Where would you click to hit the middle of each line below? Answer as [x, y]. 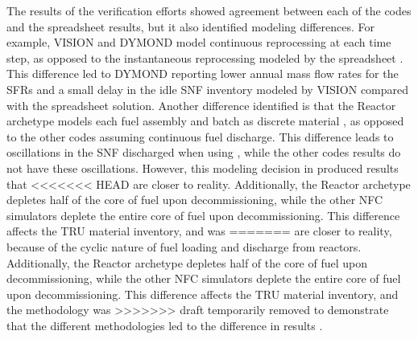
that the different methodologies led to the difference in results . [165, 325]
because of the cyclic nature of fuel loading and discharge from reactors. [184, 246]
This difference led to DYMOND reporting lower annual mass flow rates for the [203, 74]
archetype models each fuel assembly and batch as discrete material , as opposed [205, 121]
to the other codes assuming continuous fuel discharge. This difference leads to [200, 136]
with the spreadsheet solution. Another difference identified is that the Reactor [201, 105]
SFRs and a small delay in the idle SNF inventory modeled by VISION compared [208, 89]
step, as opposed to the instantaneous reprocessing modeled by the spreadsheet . [205, 57]
